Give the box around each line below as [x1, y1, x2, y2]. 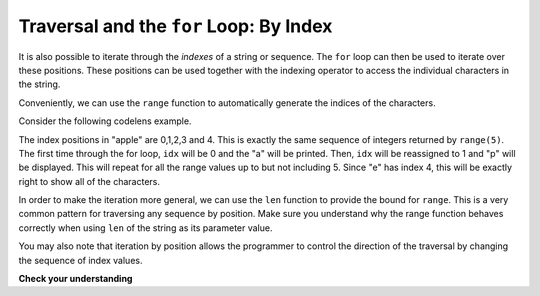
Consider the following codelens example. [18, 115, 192, 127]
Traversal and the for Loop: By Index [18, 15, 333, 37]
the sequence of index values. [18, 254, 143, 266]
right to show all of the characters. [18, 175, 160, 187]
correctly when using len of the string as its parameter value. [18, 221, 273, 234]
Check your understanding [18, 273, 133, 285]
